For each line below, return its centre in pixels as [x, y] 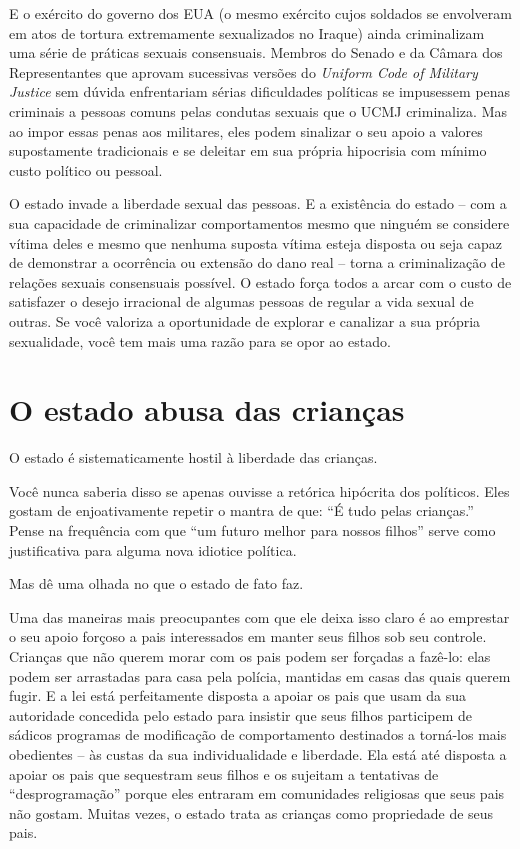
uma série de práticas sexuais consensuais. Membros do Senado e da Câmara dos [256, 52]
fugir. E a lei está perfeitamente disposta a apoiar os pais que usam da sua [238, 695]
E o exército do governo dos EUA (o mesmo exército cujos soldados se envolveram [260, 13]
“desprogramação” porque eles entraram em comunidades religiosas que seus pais [257, 793]
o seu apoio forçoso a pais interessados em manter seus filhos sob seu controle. [248, 636]
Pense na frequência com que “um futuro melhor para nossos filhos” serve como [252, 530]
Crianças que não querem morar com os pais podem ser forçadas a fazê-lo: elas [250, 655]
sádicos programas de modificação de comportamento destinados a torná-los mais [258, 734]
